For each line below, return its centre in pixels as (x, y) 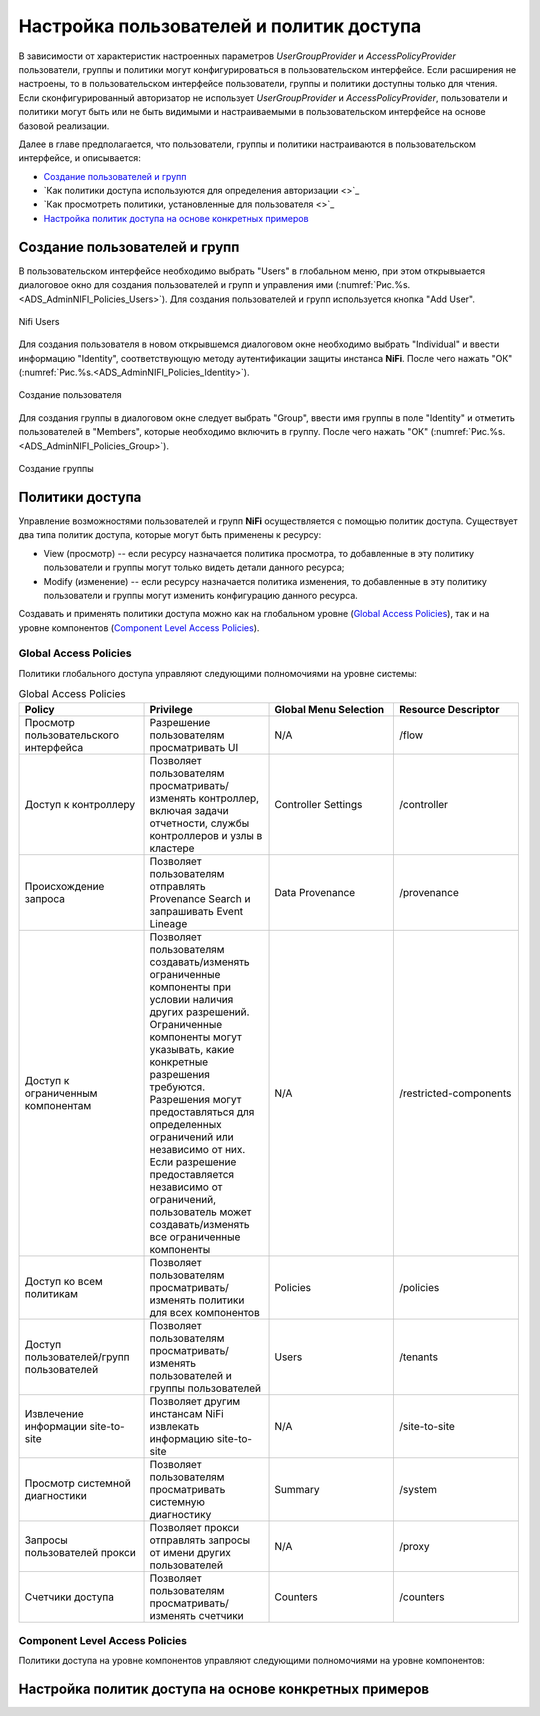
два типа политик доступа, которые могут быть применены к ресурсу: (170, 535)
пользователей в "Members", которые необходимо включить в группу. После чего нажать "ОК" (223, 432)
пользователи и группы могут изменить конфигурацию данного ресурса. (201, 595)
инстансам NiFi (186, 1413)
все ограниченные (195, 1237)
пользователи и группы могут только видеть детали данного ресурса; (194, 567)
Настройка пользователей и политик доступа (220, 26)
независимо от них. (197, 1149)
